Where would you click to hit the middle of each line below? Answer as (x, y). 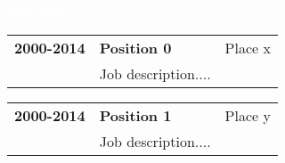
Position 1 (135, 115)
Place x (248, 47)
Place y (248, 115)
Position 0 (135, 47)
